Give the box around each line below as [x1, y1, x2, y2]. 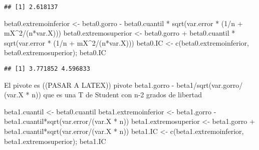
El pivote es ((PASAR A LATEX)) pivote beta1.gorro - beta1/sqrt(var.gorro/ [4, 79, 243, 90]
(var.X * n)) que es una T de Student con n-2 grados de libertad [4, 89, 202, 100]
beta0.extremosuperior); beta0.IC [4, 47, 106, 58]
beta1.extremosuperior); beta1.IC [4, 135, 106, 146]
